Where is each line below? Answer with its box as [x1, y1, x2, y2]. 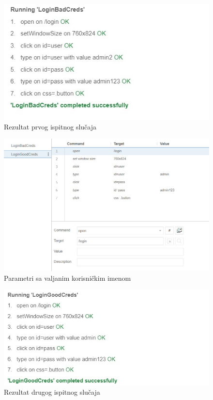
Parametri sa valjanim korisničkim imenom [4, 272, 131, 283]
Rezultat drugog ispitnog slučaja [4, 386, 100, 397]
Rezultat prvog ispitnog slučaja [4, 122, 96, 132]
